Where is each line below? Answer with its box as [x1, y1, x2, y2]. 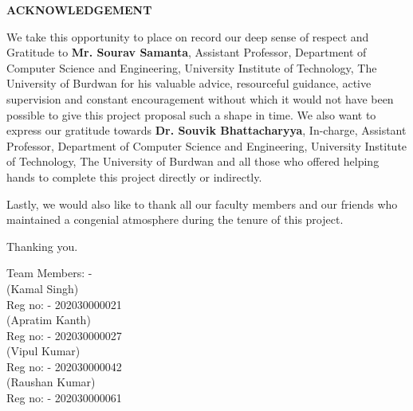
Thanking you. [6, 237, 78, 254]
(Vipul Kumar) [6, 342, 81, 359]
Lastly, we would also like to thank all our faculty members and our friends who [6, 195, 398, 212]
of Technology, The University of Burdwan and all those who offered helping [6, 153, 380, 170]
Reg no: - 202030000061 [6, 389, 122, 406]
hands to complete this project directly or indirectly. [6, 168, 262, 185]
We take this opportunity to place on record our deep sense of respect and [6, 28, 369, 45]
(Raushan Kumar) [6, 374, 96, 390]
